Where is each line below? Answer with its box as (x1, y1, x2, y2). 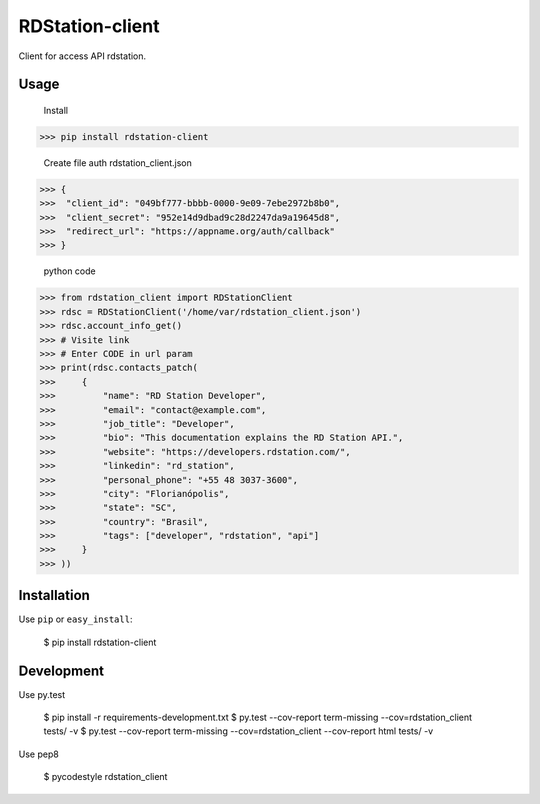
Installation (18, 587, 90, 604)
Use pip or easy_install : (18, 613, 133, 625)
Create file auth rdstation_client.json (43, 156, 192, 169)
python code (43, 265, 96, 277)
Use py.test (18, 688, 66, 700)
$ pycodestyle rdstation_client (43, 771, 168, 783)
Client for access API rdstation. (18, 50, 147, 62)
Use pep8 (18, 748, 59, 760)
